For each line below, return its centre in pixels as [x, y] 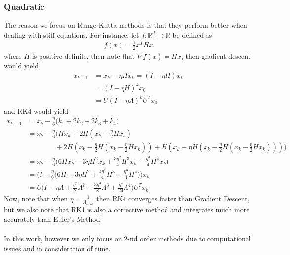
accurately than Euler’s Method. [53, 219]
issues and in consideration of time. [57, 248]
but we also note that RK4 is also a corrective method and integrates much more [127, 209]
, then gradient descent [216, 56]
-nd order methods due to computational [189, 238]
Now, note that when [36, 198]
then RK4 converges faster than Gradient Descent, [173, 198]
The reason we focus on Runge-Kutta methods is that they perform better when [125, 25]
